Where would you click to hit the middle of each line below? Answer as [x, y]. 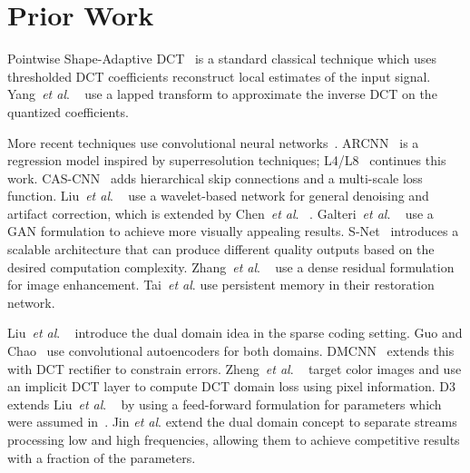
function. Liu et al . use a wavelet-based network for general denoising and [218, 196]
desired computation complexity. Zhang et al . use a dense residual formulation [231, 266]
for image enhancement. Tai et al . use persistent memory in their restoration [221, 285]
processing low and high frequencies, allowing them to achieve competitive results [234, 439]
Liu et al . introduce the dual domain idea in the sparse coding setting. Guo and [235, 333]
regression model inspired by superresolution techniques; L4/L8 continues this [227, 160]
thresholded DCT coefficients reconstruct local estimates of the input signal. [219, 76]
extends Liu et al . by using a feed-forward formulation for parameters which [225, 404]
